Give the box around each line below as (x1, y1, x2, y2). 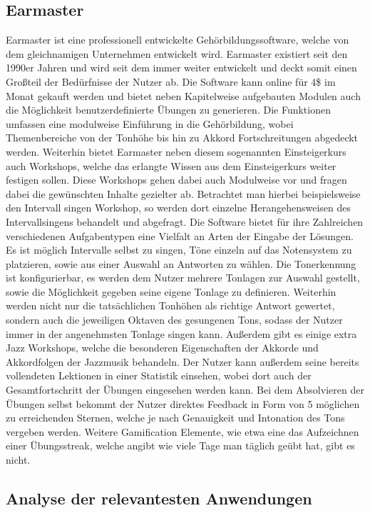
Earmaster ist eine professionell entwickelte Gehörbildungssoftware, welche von (6, 32, 349, 47)
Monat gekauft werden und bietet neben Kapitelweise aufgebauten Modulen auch (6, 88, 361, 103)
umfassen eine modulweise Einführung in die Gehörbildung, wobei (6, 116, 294, 131)
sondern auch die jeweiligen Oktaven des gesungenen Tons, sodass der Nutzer (6, 312, 343, 327)
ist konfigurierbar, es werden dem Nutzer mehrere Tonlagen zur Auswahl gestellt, (6, 270, 360, 285)
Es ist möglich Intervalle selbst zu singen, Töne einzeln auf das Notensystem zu (6, 242, 352, 257)
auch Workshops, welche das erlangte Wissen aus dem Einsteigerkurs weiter (6, 158, 336, 173)
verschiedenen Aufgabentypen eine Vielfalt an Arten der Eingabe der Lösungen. (6, 228, 354, 243)
